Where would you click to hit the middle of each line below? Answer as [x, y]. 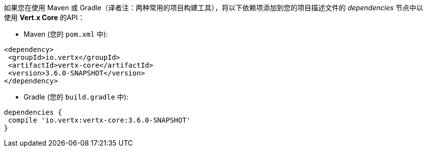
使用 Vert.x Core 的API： [45, 17]
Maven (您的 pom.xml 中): [66, 34]
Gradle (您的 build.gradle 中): [76, 97]
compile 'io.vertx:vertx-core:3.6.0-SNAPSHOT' [99, 120]
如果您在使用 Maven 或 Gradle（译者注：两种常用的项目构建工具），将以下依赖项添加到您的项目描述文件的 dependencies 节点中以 [214, 8]
